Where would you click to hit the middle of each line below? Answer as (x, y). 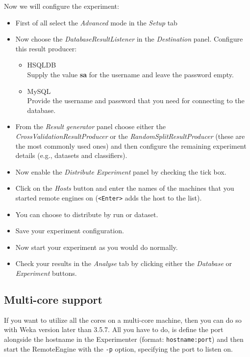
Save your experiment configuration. (70, 231)
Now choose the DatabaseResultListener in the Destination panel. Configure (129, 39)
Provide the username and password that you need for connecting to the (136, 100)
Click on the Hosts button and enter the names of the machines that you (125, 188)
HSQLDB (42, 65)
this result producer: (46, 48)
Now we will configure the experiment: (62, 6)
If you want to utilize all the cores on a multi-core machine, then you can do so (123, 320)
